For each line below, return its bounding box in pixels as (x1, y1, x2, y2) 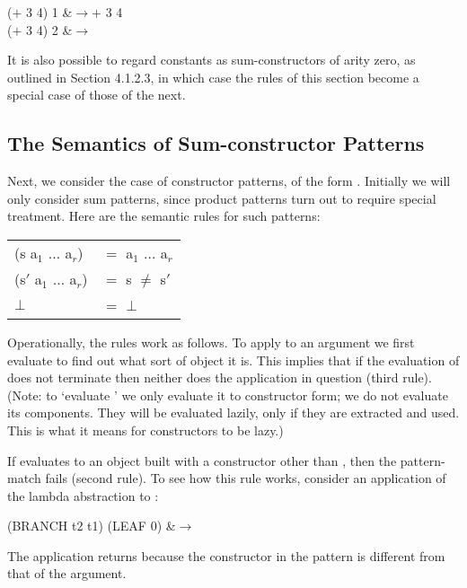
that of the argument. (7, 564, 127, 583)
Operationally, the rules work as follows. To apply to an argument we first (7, 332, 415, 351)
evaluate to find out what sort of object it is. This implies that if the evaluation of (7, 350, 460, 369)
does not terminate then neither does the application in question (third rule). (7, 368, 432, 387)
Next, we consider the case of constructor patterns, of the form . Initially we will (7, 171, 451, 190)
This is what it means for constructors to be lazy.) (7, 420, 284, 439)
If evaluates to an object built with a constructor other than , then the (7, 451, 397, 470)
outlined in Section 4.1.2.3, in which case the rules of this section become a (7, 67, 419, 86)
